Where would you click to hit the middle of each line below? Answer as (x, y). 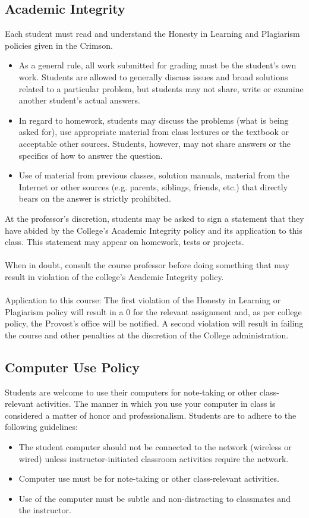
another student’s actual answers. (79, 100)
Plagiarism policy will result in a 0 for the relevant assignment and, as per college (153, 311)
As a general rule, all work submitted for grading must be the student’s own (157, 65)
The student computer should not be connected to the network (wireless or (155, 447)
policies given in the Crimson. (59, 45)
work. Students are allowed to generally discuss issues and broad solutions (153, 76)
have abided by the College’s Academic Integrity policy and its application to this (154, 230)
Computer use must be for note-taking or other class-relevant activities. (149, 478)
